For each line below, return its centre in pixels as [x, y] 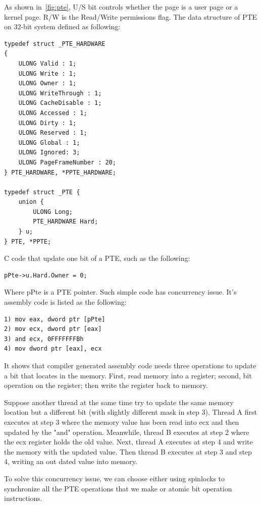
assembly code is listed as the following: [65, 302]
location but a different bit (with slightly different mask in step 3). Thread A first [130, 412]
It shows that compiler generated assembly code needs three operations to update [130, 365]
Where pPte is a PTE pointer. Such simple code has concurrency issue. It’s [120, 292]
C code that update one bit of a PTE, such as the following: [97, 258]
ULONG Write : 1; [47, 73]
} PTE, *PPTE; [28, 241]
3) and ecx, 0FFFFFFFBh [44, 339]
